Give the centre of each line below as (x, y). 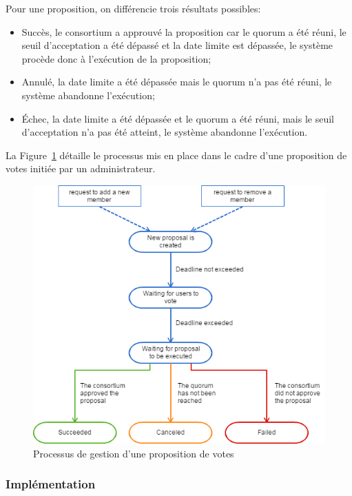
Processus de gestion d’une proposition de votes (134, 453)
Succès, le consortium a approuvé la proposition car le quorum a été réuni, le (184, 31)
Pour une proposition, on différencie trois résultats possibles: (133, 8)
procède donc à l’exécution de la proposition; (116, 58)
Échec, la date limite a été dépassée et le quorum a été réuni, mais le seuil (178, 118)
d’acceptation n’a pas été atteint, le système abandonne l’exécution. (165, 132)
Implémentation (51, 484)
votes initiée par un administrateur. (81, 168)
